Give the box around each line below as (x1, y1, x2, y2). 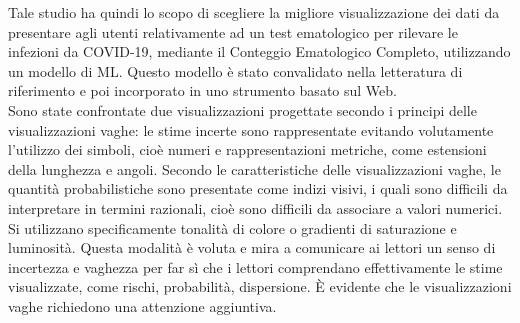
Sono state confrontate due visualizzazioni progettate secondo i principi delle (8, 99, 477, 120)
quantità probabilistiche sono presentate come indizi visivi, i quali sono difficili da (8, 178, 508, 199)
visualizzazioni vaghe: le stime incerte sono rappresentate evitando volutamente (8, 119, 494, 140)
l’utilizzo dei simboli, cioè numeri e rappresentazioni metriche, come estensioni (8, 139, 487, 160)
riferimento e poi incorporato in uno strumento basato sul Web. (8, 80, 397, 101)
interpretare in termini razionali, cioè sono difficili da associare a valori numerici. (8, 197, 503, 218)
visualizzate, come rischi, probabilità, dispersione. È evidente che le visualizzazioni (8, 276, 512, 297)
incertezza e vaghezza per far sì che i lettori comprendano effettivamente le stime (8, 256, 503, 277)
